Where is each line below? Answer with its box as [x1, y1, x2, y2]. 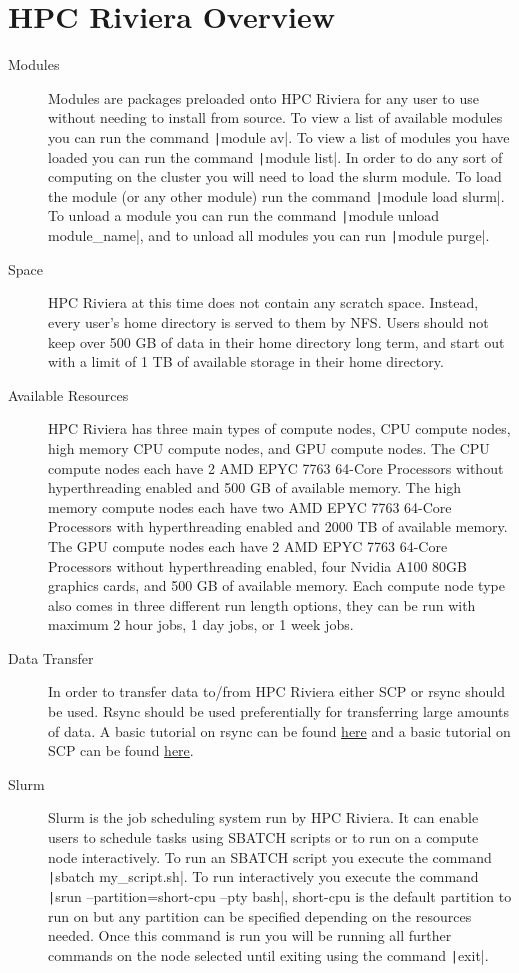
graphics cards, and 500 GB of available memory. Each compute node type [48, 575, 505, 596]
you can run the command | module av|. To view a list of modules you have [48, 126, 510, 147]
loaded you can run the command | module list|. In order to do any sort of [48, 146, 503, 167]
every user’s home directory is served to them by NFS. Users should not [48, 311, 489, 332]
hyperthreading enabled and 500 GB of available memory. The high [48, 477, 462, 498]
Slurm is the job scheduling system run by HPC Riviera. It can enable [48, 807, 479, 828]
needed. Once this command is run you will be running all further [48, 925, 452, 946]
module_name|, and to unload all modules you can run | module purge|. [48, 225, 490, 246]
